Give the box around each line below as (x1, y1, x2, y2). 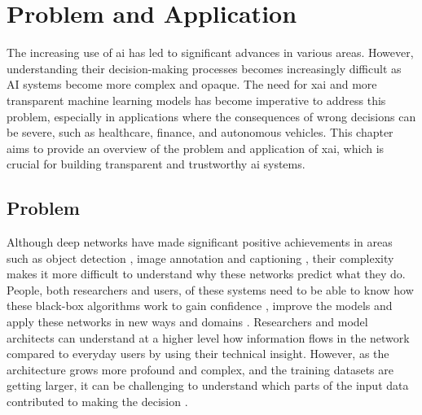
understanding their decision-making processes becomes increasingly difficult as (7, 59, 402, 76)
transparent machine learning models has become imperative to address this (7, 91, 386, 108)
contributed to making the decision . (7, 393, 188, 410)
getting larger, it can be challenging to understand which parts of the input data (7, 377, 409, 394)
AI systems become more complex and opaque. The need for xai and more (7, 76, 377, 93)
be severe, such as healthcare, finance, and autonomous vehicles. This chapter (7, 124, 393, 141)
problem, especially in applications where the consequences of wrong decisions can (7, 107, 416, 124)
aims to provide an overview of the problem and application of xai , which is (7, 139, 385, 156)
